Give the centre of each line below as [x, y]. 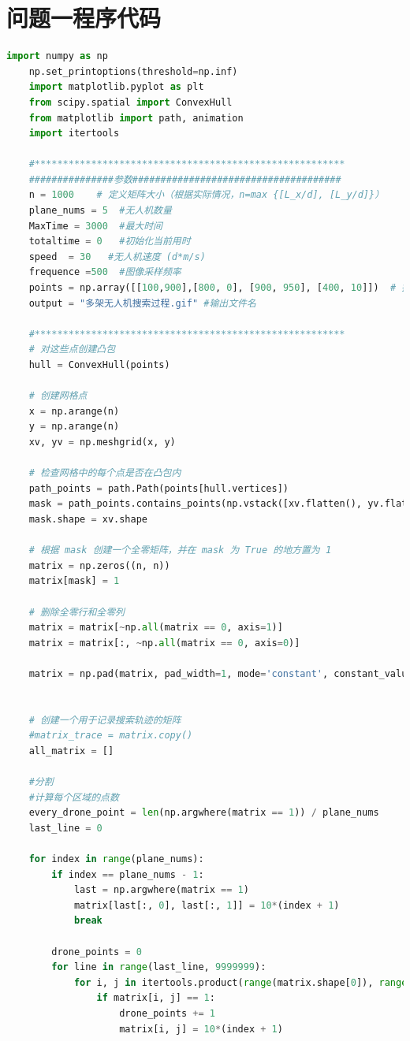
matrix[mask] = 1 [74, 581]
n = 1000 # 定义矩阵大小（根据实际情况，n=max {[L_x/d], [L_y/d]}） [207, 195]
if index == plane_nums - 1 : [128, 874]
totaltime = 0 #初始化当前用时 [110, 242]
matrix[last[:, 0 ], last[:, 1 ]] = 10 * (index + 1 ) [207, 905]
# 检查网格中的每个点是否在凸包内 [105, 473]
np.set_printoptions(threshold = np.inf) [133, 71]
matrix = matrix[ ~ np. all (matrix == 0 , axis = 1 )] [156, 628]
